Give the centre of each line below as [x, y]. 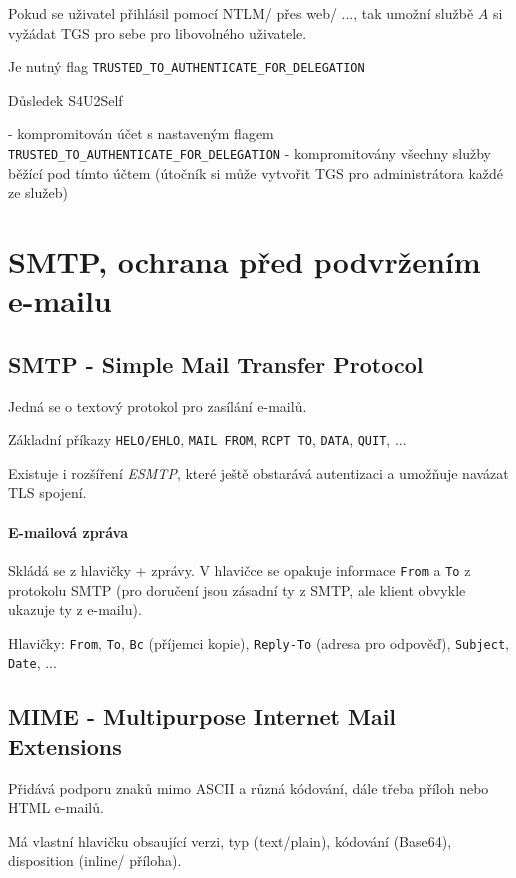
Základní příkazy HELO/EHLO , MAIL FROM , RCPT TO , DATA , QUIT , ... [207, 439]
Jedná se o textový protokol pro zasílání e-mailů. [157, 405]
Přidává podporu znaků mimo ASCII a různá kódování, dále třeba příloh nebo [248, 787]
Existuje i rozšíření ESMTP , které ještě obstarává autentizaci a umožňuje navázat [258, 472]
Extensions [65, 745]
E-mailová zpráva [68, 531]
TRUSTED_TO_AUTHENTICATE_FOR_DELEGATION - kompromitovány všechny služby [249, 153]
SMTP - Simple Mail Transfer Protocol [216, 363]
